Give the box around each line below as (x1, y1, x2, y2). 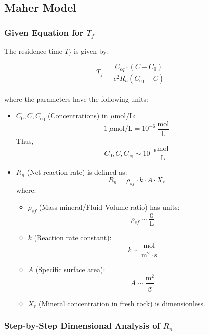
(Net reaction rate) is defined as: (27, 167, 127, 177)
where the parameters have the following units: (4, 93, 148, 104)
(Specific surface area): (35, 263, 106, 274)
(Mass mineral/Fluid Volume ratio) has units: (39, 202, 180, 212)
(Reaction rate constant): (34, 232, 112, 243)
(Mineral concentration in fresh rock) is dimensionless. (39, 298, 205, 308)
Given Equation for (4, 26, 84, 38)
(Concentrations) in (47, 110, 108, 121)
